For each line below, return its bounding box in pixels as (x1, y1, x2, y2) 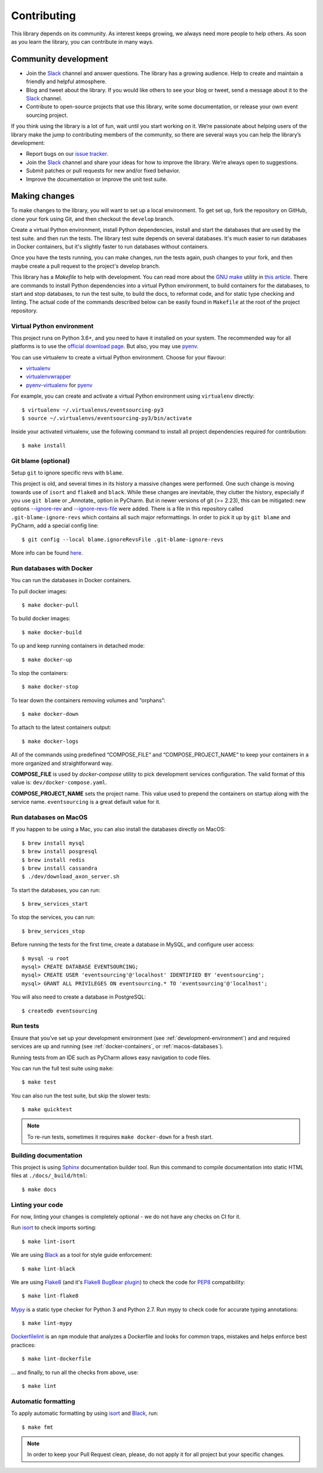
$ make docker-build (22, 629, 82, 636)
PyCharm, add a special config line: (11, 522, 99, 530)
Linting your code (11, 1200, 63, 1209)
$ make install (22, 442, 66, 449)
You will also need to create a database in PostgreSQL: (11, 993, 147, 1000)
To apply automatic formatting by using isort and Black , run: (11, 1410, 159, 1417)
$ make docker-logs (22, 737, 79, 745)
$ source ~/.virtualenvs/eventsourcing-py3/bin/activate (22, 415, 193, 422)
